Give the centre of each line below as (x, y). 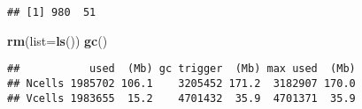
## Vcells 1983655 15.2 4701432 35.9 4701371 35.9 (181, 98)
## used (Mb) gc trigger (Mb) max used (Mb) (181, 69)
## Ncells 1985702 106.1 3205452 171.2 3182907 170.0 (181, 83)
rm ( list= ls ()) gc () (58, 40)
